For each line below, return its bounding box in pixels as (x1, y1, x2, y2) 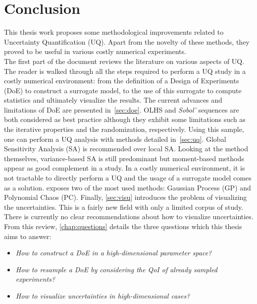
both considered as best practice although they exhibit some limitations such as (4, 114, 246, 124)
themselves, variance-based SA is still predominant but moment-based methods (4, 153, 244, 163)
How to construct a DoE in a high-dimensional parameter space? (15, 247, 212, 258)
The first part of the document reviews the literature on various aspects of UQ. (4, 56, 245, 66)
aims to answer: (4, 231, 51, 241)
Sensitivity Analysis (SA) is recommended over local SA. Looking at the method (4, 143, 248, 154)
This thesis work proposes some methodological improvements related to (4, 27, 224, 37)
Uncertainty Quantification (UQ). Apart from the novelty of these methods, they (4, 36, 250, 47)
